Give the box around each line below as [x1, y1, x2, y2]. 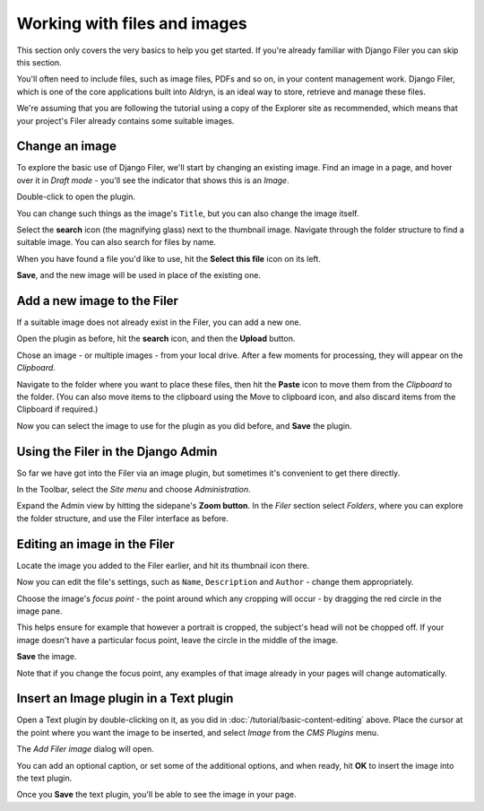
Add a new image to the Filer [16, 292, 179, 309]
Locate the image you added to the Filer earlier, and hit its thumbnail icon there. [16, 560, 310, 571]
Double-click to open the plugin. [16, 191, 136, 202]
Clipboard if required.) [16, 404, 99, 414]
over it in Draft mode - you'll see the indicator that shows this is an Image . [16, 175, 290, 186]
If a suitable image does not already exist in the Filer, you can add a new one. [16, 317, 302, 327]
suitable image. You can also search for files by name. [16, 237, 217, 248]
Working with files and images [16, 13, 247, 33]
